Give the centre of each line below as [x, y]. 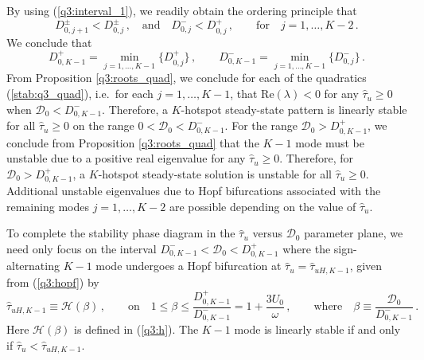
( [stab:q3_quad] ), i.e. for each [80, 94]
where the [307, 248]
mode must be [330, 142]
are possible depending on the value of [263, 206]
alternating [33, 266]
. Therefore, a [135, 109]
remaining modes [48, 206]
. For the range [261, 125]
